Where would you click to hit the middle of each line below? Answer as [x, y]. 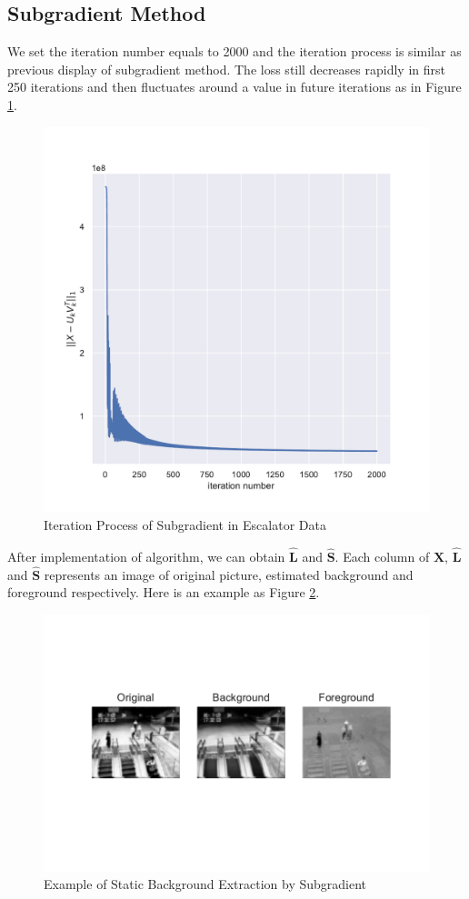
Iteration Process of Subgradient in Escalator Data [185, 525]
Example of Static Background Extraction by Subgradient [205, 884]
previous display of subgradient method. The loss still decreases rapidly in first [226, 69]
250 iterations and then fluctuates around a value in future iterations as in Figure [234, 87]
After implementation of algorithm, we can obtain [146, 556]
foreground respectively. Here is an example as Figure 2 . [164, 592]
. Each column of [382, 556]
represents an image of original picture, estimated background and [229, 574]
